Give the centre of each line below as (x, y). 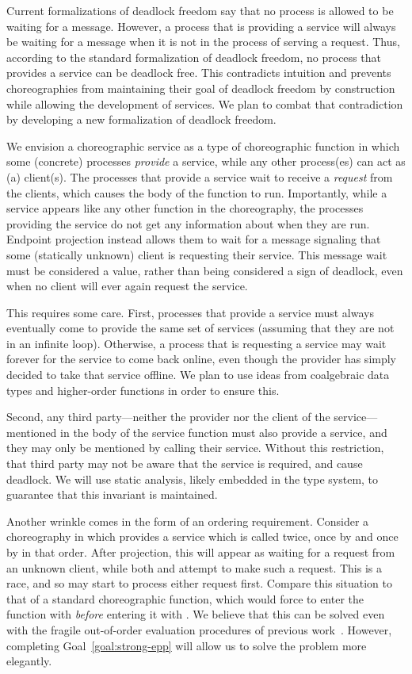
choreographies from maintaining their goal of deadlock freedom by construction (201, 88)
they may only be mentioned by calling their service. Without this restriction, (195, 448)
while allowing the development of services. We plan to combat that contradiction (205, 103)
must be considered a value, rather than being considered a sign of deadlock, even (205, 270)
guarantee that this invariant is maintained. (112, 494)
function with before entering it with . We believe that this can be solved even (196, 614)
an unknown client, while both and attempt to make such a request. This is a (194, 567)
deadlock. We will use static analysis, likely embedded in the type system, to (193, 479)
